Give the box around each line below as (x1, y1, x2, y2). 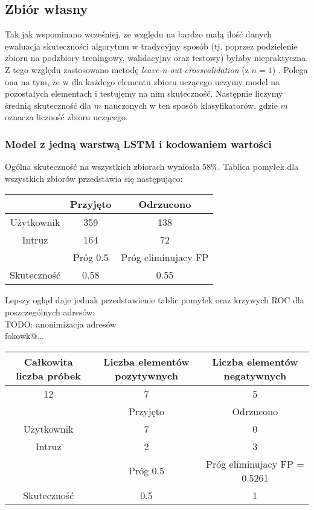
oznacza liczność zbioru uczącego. (5, 111, 128, 123)
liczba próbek (16, 368, 82, 382)
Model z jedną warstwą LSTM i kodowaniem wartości (5, 136, 272, 151)
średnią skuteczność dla (5, 98, 91, 111)
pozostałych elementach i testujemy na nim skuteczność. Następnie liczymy (5, 87, 283, 100)
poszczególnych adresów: (5, 305, 95, 318)
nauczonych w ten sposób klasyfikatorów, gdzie (104, 98, 278, 111)
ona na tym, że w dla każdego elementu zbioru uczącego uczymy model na (5, 75, 280, 88)
